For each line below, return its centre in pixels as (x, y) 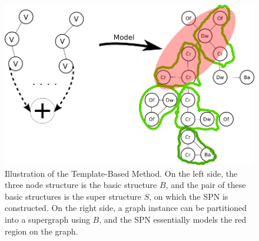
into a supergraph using (47, 219)
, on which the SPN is (189, 196)
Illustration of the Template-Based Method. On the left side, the (121, 173)
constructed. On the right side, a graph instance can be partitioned (126, 208)
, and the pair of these (206, 185)
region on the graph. (41, 231)
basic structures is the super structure (73, 196)
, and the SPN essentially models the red (173, 219)
